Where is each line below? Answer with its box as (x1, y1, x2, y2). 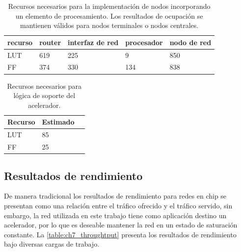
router (39, 37, 61, 47)
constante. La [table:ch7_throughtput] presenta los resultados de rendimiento (4, 229, 237, 239)
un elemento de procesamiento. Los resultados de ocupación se (15, 10, 203, 21)
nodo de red (169, 37, 212, 47)
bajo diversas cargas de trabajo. (4, 239, 100, 249)
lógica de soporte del (13, 90, 76, 101)
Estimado (42, 117, 75, 127)
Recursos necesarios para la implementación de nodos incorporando (8, 1, 211, 11)
